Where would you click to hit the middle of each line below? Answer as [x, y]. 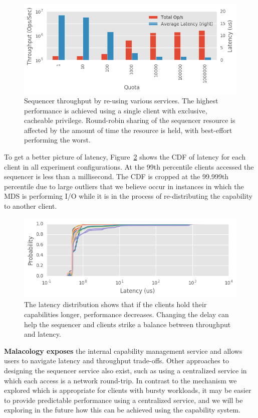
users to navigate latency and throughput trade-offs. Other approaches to [116, 361]
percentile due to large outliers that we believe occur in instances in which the [124, 186]
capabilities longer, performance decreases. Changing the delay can [126, 314]
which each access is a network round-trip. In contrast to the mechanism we [120, 380]
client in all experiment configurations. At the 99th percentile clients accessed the [129, 166]
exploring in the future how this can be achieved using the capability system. [122, 410]
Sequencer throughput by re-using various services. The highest [121, 100]
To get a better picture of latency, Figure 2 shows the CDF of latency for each [125, 156]
